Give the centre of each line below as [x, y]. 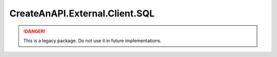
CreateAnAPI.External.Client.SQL [82, 13]
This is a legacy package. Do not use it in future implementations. [92, 41]
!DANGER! [34, 31]
